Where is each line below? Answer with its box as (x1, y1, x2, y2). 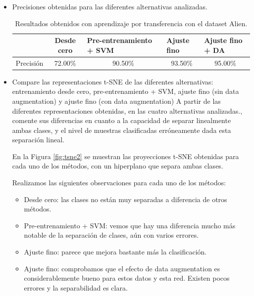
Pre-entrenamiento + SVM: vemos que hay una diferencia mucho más (24, 220, 236, 230)
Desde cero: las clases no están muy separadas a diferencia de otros (24, 194, 227, 204)
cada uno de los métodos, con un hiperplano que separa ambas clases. (12, 161, 223, 171)
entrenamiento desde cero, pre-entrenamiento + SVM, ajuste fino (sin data (12, 86, 239, 96)
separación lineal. (12, 134, 64, 145)
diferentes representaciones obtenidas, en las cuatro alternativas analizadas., (12, 105, 243, 116)
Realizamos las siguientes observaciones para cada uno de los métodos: (12, 177, 226, 188)
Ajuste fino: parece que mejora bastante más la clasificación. (24, 247, 207, 257)
